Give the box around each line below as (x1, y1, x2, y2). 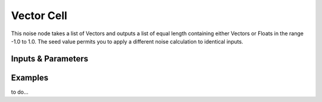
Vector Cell (11, 9, 68, 22)
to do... (11, 88, 29, 95)
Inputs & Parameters (11, 54, 89, 64)
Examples (11, 72, 49, 83)
